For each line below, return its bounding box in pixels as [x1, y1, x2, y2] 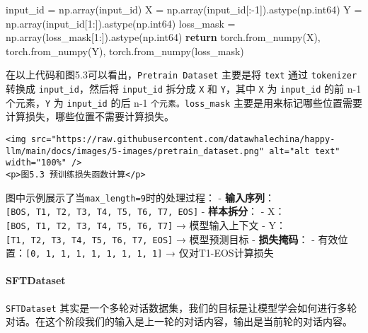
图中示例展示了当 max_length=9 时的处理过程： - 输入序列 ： [6, 189, 275, 204]
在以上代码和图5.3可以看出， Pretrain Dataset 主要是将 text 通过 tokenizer [6, 67, 357, 82]
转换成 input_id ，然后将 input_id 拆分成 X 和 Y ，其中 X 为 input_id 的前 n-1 [6, 81, 362, 96]
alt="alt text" [269, 146, 340, 156]
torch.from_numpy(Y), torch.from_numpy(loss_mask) [6, 43, 244, 58]
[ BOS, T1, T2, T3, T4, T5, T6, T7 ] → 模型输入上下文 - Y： [6, 217, 287, 232]
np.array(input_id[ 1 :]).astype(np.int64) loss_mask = [6, 16, 236, 30]
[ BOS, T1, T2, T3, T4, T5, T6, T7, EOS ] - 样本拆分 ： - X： [6, 204, 285, 218]
